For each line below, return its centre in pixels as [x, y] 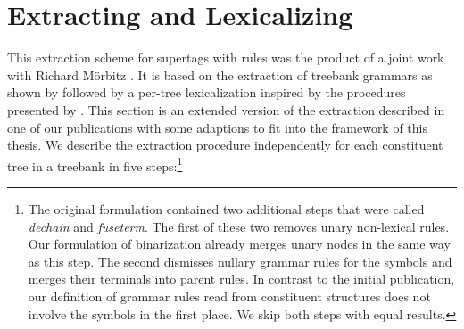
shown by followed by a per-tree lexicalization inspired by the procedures [207, 92]
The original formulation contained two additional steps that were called [226, 208]
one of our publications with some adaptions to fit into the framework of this [218, 127]
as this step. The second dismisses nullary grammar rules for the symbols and [240, 261]
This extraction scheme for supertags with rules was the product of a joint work [226, 58]
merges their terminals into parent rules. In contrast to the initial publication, [241, 279]
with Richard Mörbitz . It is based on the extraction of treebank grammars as [220, 74]
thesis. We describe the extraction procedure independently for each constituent [225, 145]
